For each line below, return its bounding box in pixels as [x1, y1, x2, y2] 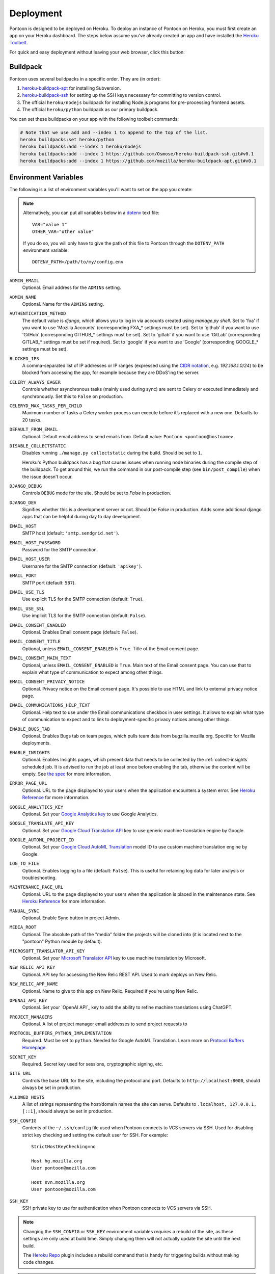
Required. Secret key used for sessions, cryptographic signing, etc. [22, 1061, 163, 1067]
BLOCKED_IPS [9, 356, 39, 361]
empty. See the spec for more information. [22, 771, 112, 777]
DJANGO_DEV [9, 499, 37, 506]
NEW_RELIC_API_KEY [9, 965, 56, 970]
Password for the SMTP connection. [22, 547, 98, 553]
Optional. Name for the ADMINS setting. [22, 301, 104, 307]
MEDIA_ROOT [9, 924, 37, 930]
